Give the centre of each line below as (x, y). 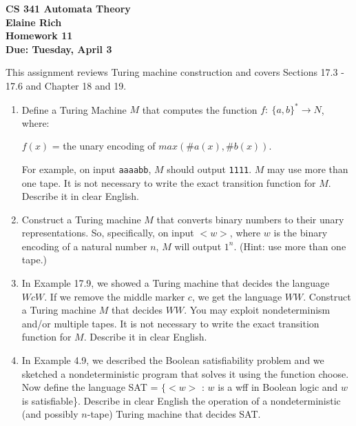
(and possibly (50, 414)
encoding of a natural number (84, 246)
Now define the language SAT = (90, 387)
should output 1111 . (209, 169)
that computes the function (200, 109)
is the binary (301, 233)
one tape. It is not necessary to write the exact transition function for (169, 182)
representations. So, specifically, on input (108, 233)
